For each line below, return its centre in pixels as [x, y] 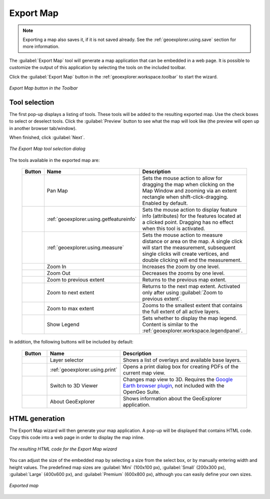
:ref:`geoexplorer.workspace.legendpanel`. [192, 331]
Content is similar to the [170, 324]
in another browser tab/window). [43, 128]
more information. [41, 46]
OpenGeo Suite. [141, 391]
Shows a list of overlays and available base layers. [182, 360]
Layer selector [67, 360]
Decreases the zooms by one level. [183, 273]
